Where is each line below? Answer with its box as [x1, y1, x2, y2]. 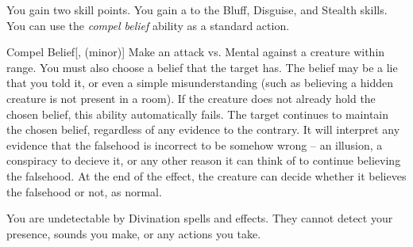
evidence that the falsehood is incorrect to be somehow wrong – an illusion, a [6, 136, 383, 153]
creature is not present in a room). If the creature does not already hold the [6, 89, 376, 106]
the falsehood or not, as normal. [6, 183, 162, 199]
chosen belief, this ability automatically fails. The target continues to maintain [6, 105, 389, 122]
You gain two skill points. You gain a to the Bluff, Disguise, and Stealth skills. [6, 2, 388, 17]
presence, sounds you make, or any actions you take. [6, 225, 261, 241]
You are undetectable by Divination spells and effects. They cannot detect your [6, 210, 393, 226]
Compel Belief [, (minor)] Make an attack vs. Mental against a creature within [6, 44, 385, 60]
